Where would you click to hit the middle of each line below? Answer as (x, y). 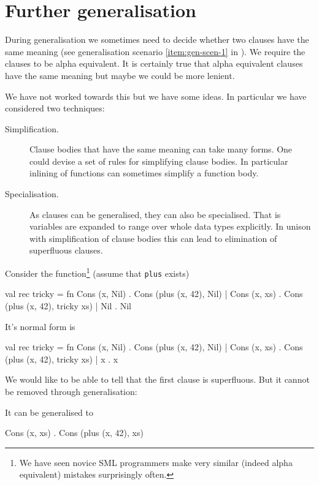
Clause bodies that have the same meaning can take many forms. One (161, 149)
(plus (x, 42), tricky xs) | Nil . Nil (68, 305)
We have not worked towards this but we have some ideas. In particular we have (156, 96)
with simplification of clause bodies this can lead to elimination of (153, 238)
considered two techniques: (55, 108)
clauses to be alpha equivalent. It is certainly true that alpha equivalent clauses (154, 63)
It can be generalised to (49, 412)
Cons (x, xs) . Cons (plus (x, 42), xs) (74, 433)
